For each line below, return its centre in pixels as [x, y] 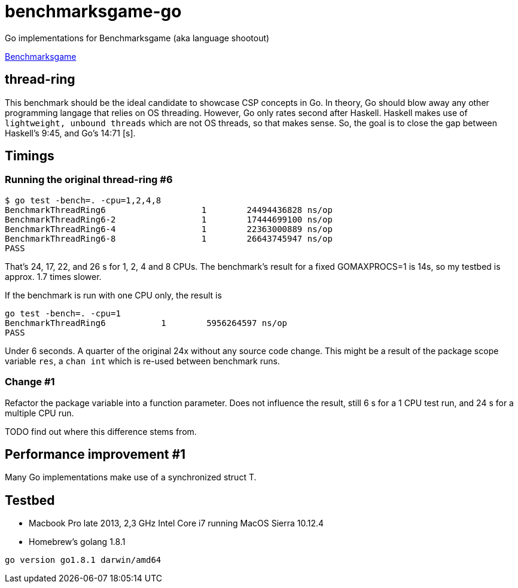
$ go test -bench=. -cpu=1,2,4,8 [83, 200]
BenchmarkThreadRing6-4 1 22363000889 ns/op [169, 229]
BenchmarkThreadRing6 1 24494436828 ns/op [169, 210]
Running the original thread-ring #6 [89, 180]
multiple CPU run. [39, 413]
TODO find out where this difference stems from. [101, 431]
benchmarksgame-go [93, 11]
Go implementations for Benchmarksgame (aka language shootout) [137, 38]
